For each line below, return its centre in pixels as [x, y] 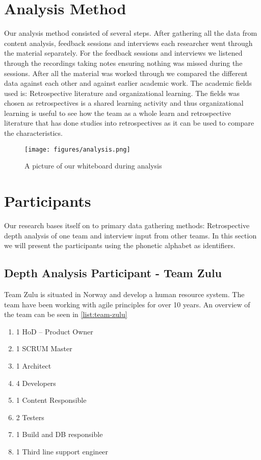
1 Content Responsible [51, 400]
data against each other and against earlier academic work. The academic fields [128, 83]
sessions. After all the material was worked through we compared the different [126, 73]
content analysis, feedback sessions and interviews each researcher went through [128, 43]
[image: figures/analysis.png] [77, 149]
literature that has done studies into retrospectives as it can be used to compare [129, 123]
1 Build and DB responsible [59, 434]
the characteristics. [33, 133]
